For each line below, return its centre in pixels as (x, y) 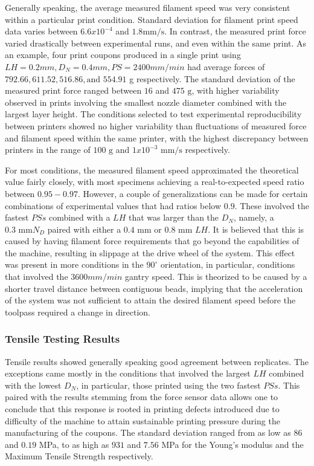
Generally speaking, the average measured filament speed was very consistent (148, 7)
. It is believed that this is (256, 229)
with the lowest (33, 385)
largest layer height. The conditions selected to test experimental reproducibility (153, 114)
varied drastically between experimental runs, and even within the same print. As (156, 43)
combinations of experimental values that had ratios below (113, 205)
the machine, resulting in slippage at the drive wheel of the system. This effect (150, 252)
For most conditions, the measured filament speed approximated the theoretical (152, 170)
